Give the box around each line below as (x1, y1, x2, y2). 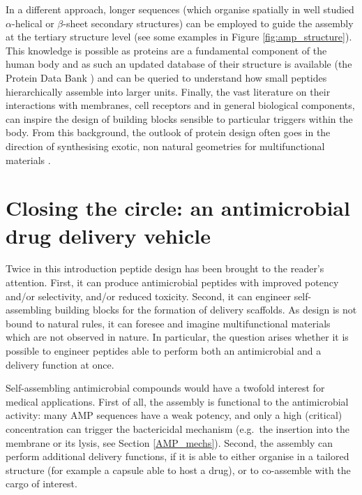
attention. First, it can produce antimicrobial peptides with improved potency (6, 275, 339, 290)
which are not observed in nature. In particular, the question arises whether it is (6, 330, 349, 344)
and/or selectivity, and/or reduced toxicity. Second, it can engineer (6, 288, 291, 303)
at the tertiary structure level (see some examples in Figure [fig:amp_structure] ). (6, 29, 352, 44)
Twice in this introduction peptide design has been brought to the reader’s (6, 261, 324, 276)
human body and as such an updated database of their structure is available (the (6, 57, 352, 71)
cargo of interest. (6, 476, 77, 491)
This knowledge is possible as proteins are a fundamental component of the (6, 43, 327, 57)
